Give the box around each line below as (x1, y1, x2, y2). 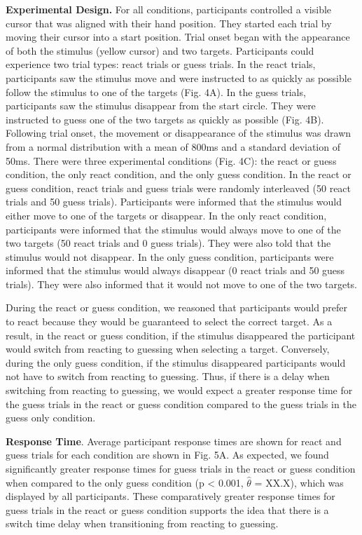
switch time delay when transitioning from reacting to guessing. (6, 516, 279, 531)
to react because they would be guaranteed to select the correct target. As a (6, 314, 333, 329)
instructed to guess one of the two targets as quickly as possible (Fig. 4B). (6, 111, 324, 126)
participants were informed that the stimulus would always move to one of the (6, 222, 341, 236)
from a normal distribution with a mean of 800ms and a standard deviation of (6, 139, 340, 154)
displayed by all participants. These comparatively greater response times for (6, 489, 335, 503)
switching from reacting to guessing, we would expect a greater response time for (6, 383, 353, 398)
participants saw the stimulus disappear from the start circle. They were (6, 98, 316, 113)
